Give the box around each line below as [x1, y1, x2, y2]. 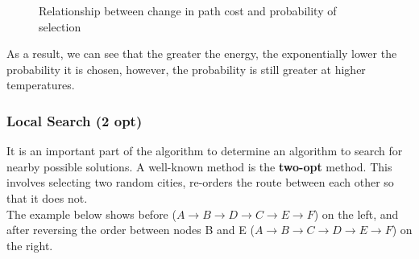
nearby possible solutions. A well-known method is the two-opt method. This [6, 158, 392, 175]
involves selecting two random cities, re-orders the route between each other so [6, 174, 394, 191]
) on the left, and [313, 205, 399, 222]
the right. [6, 236, 53, 253]
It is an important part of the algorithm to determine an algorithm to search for [6, 142, 403, 159]
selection [39, 18, 81, 35]
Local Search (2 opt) [6, 110, 143, 130]
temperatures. [6, 76, 75, 93]
